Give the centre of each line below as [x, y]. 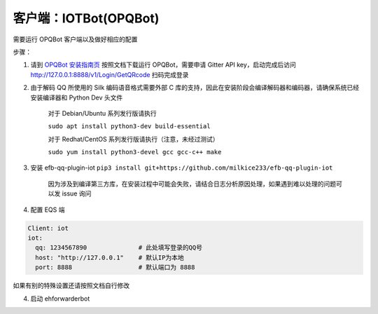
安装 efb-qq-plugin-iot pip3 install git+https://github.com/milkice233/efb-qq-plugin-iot [182, 168]
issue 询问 [77, 193]
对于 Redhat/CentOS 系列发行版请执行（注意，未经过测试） [134, 139]
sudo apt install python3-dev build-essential [129, 127]
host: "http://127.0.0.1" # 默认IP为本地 [110, 257]
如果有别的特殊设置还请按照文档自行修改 [71, 286]
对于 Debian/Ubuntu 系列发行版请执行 [102, 113]
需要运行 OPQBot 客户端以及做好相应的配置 [75, 39]
